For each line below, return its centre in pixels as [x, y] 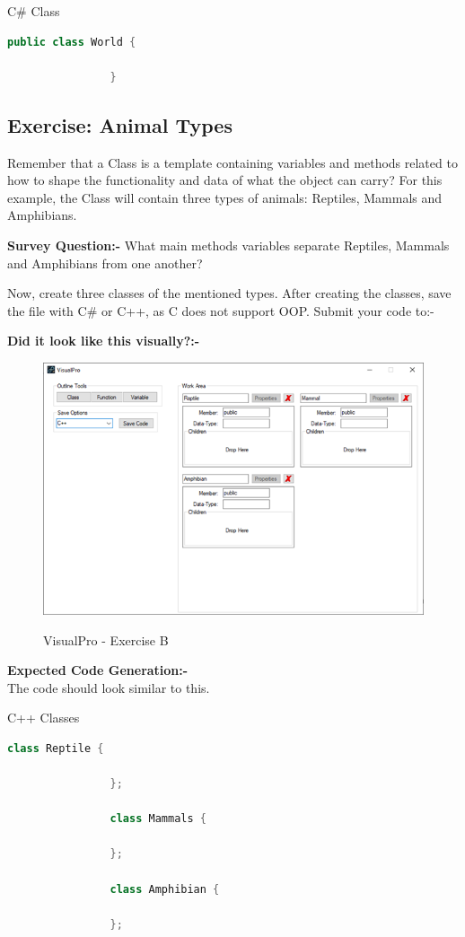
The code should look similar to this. [109, 687]
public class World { [72, 42]
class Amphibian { [165, 889]
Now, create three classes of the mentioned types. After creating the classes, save [229, 293]
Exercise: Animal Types [120, 124]
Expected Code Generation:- [98, 670]
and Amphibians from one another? [105, 263]
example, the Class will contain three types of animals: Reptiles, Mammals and [225, 197]
